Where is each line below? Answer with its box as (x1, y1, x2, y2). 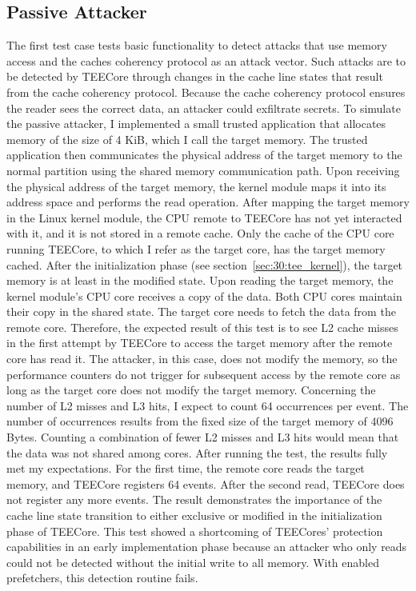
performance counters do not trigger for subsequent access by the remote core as (6, 365, 401, 382)
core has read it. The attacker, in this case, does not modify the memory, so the (6, 350, 398, 367)
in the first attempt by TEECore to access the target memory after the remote (6, 334, 393, 351)
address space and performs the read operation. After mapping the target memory (6, 194, 410, 210)
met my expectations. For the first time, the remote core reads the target (6, 460, 365, 477)
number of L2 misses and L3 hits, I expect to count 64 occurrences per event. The (6, 397, 409, 413)
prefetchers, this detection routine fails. (6, 569, 198, 586)
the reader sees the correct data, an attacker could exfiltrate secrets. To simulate (6, 99, 401, 116)
